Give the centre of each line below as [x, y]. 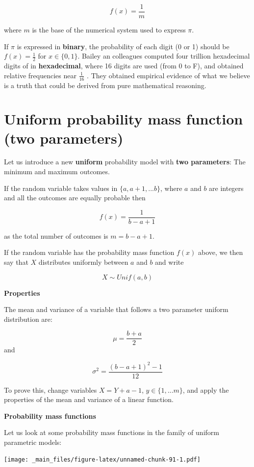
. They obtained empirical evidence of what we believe [168, 75]
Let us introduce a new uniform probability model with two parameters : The [125, 162]
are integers [226, 188]
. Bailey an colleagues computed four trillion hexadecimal [164, 56]
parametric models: [33, 442]
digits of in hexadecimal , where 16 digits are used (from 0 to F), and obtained [124, 66]
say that [16, 262]
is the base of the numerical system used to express [109, 30]
